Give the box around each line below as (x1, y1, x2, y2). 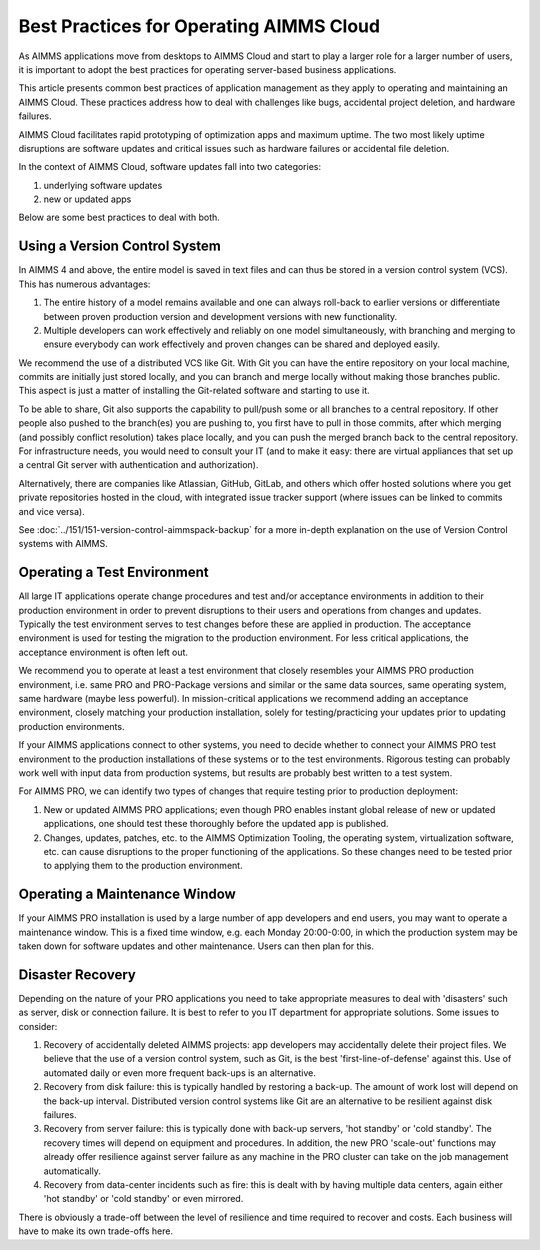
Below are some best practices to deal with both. (18, 211, 220, 224)
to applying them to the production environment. (43, 860, 244, 872)
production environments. (18, 720, 125, 732)
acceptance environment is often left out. (18, 646, 189, 658)
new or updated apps (43, 193, 132, 205)
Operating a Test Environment (18, 564, 209, 581)
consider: (18, 1020, 58, 1032)
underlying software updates (43, 179, 163, 191)
